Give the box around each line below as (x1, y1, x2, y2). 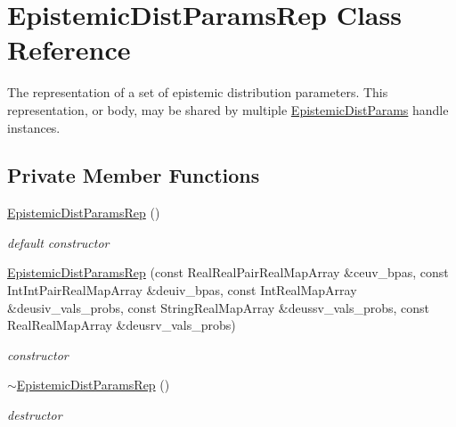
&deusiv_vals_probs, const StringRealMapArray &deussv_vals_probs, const (7, 298, 430, 316)
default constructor (7, 233, 110, 251)
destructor (7, 406, 62, 424)
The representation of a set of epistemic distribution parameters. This (7, 83, 388, 102)
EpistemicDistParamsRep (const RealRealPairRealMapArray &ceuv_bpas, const (7, 263, 449, 282)
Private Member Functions (7, 161, 260, 189)
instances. (7, 118, 61, 136)
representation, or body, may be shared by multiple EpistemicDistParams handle (7, 100, 449, 119)
